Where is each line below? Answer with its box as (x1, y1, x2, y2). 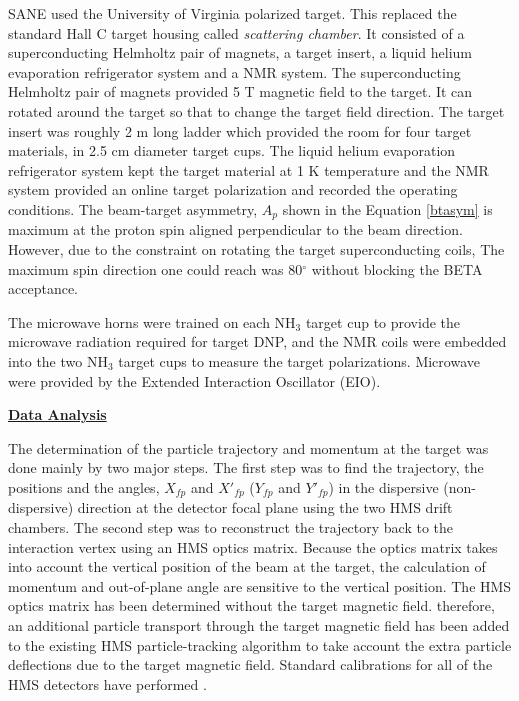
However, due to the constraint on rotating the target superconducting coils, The (8, 238, 505, 259)
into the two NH (8, 350, 108, 371)
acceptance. (8, 278, 78, 299)
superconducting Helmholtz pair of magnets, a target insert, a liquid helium (8, 42, 472, 63)
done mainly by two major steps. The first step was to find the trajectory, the (8, 457, 484, 478)
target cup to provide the (305, 311, 461, 332)
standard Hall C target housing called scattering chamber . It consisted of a (8, 22, 465, 43)
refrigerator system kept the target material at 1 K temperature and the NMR (8, 159, 489, 180)
